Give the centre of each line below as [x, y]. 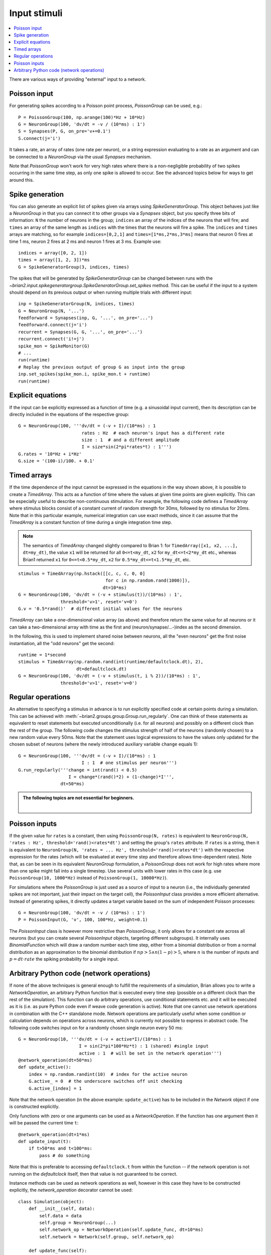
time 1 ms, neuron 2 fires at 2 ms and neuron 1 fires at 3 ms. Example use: [85, 241]
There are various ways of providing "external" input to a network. [78, 79]
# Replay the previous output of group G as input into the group [102, 367]
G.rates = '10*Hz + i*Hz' [50, 454]
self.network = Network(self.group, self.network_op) [107, 1237]
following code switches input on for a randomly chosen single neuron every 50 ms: [96, 1028]
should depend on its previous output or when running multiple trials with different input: [101, 292]
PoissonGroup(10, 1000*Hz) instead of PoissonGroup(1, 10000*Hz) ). [89, 878]
